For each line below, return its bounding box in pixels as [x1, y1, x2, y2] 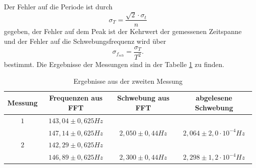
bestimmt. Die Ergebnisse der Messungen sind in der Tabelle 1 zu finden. [4, 59, 224, 69]
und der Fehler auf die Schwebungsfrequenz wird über [4, 36, 166, 46]
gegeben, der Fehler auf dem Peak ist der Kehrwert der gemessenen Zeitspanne [4, 26, 242, 36]
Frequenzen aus [49, 93, 103, 103]
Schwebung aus [117, 93, 170, 103]
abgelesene [195, 93, 232, 103]
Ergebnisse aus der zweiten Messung [73, 75, 183, 86]
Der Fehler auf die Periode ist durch [4, 1, 113, 11]
